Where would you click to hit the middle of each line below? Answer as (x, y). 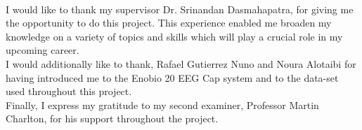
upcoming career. (43, 50)
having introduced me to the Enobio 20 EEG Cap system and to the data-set (172, 77)
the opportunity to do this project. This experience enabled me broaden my (169, 23)
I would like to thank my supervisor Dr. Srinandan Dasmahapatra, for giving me (180, 9)
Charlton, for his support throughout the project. (112, 118)
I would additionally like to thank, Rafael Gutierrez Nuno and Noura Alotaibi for (181, 63)
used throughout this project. (69, 91)
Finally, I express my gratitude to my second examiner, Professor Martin (162, 104)
